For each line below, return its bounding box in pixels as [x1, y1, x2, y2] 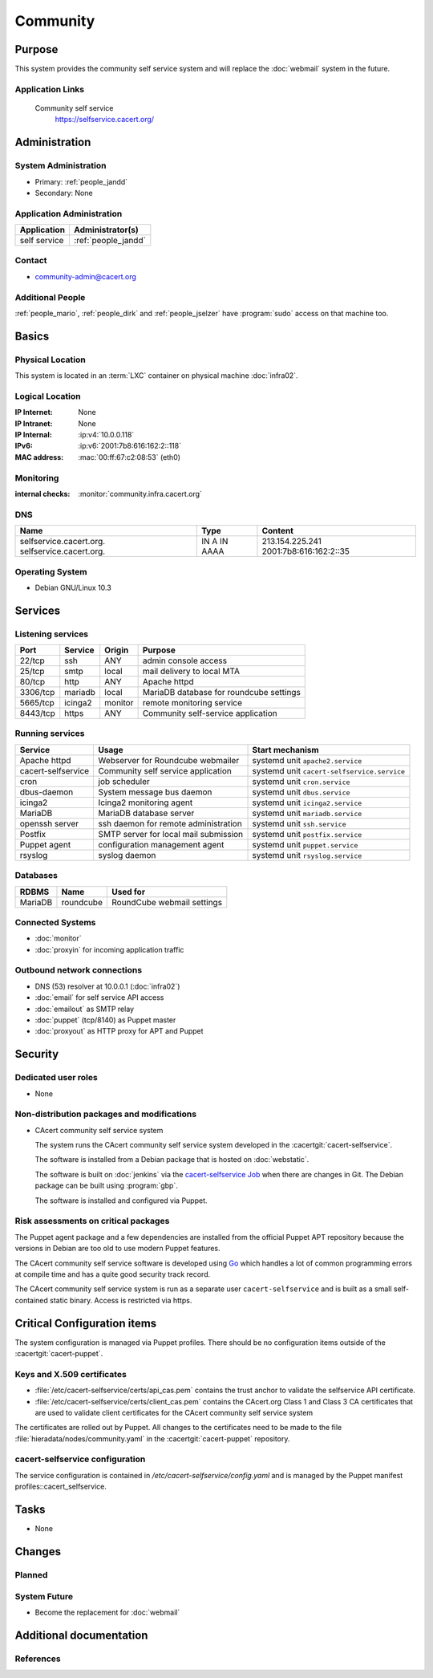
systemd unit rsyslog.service [252, 849, 362, 860]
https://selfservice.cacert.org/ [55, 115, 155, 124]
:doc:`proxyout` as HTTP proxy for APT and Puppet [34, 1026, 204, 1036]
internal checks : [14, 489, 71, 498]
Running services [14, 728, 85, 739]
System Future [14, 1591, 74, 1602]
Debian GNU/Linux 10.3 [34, 583, 111, 592]
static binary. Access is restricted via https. [49, 1295, 192, 1305]
